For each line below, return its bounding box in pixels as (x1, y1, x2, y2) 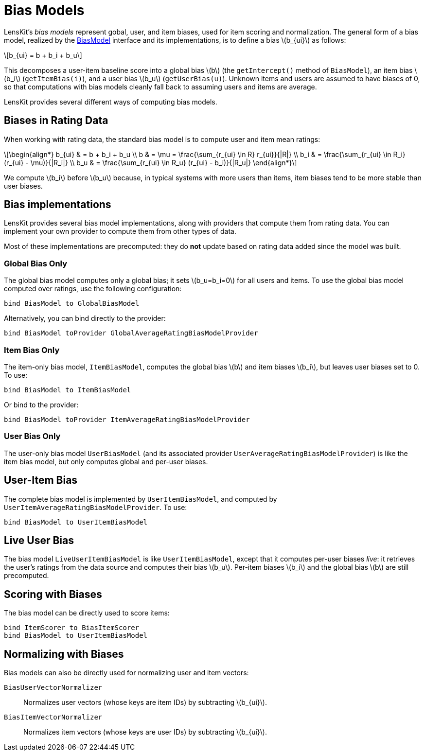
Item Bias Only (4, 345, 60, 355)
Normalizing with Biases (4, 648, 124, 660)
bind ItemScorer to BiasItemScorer (4, 624, 140, 632)
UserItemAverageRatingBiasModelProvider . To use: (4, 503, 187, 511)
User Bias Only (4, 431, 61, 441)
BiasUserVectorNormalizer (4, 684, 103, 692)
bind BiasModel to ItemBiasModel (4, 386, 131, 394)
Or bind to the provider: (4, 400, 79, 409)
